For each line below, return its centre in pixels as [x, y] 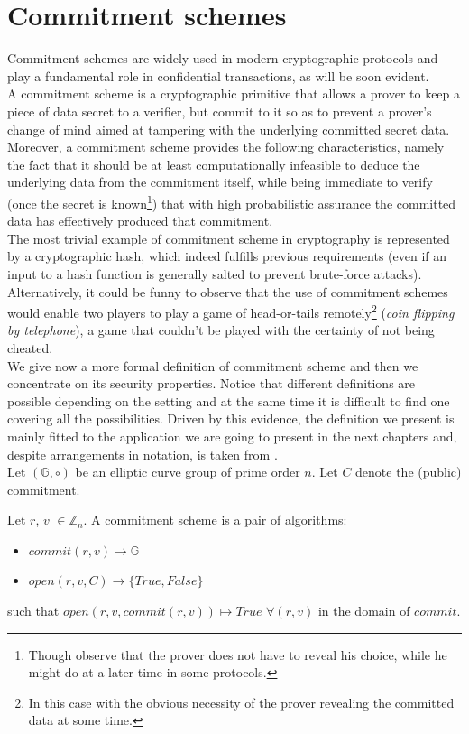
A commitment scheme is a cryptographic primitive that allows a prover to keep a [234, 93]
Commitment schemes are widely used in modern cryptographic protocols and [223, 58]
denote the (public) [409, 472]
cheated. [30, 347]
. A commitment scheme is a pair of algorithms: [215, 520]
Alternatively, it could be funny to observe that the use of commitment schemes [228, 291]
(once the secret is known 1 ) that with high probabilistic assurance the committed [232, 201]
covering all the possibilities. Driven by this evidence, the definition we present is [231, 418]
